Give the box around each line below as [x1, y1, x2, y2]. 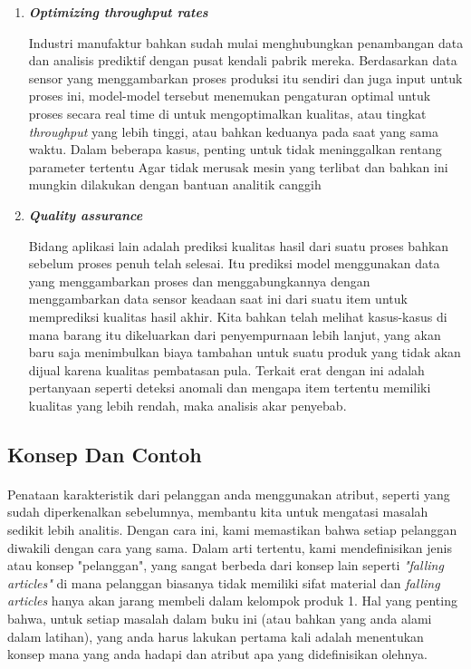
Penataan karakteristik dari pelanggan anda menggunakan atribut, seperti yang [7, 484, 450, 503]
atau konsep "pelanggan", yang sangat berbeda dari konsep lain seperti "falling [7, 556, 444, 575]
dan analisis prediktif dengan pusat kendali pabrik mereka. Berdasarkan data [28, 51, 457, 70]
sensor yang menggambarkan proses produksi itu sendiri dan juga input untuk [28, 68, 463, 87]
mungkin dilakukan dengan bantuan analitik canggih [28, 175, 322, 194]
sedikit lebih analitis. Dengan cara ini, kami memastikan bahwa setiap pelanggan [7, 520, 457, 539]
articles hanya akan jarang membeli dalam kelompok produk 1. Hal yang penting [7, 591, 457, 610]
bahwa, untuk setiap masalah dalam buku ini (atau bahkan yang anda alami [7, 609, 432, 627]
